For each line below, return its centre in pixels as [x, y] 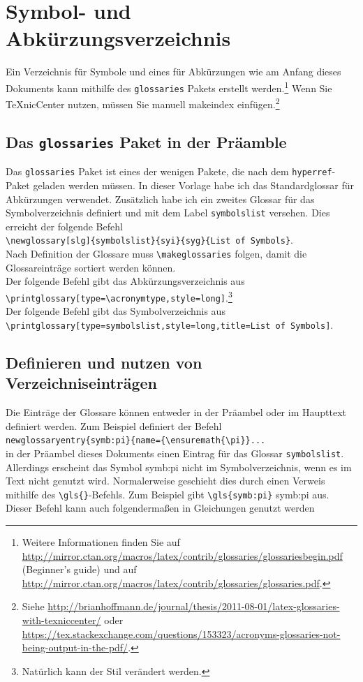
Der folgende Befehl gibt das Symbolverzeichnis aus [116, 311]
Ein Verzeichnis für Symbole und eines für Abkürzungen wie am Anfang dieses [173, 72]
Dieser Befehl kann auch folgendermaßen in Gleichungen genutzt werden [160, 508]
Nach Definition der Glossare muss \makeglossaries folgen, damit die [156, 253]
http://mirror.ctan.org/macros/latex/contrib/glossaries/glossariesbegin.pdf [182, 555]
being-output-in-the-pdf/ [75, 647]
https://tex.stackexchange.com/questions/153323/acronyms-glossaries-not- [181, 633]
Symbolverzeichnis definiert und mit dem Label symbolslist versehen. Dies [168, 213]
